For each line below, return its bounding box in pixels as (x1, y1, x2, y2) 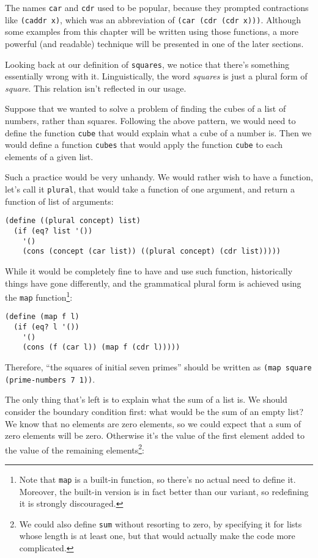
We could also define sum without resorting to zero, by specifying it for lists (19, 517, 302, 530)
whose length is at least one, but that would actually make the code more (19, 529, 295, 542)
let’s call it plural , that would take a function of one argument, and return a (5, 183, 295, 196)
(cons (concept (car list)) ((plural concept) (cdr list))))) (22, 247, 281, 256)
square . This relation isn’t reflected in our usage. (5, 81, 187, 94)
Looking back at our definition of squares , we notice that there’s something (5, 57, 290, 70)
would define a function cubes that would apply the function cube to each (5, 138, 283, 151)
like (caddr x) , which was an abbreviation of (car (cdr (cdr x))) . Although (5, 13, 301, 26)
